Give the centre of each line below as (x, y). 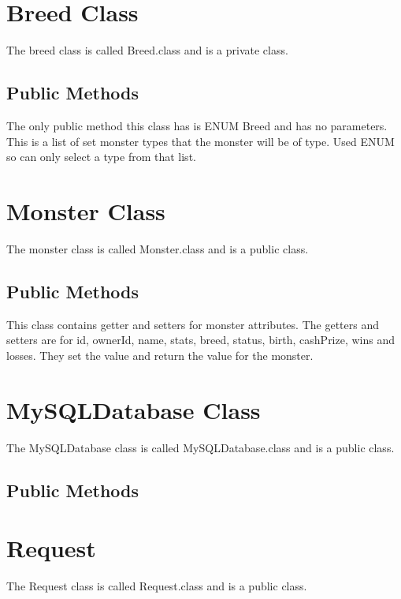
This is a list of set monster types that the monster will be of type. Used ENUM (200, 141)
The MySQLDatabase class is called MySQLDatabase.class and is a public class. (200, 447)
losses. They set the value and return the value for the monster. (160, 355)
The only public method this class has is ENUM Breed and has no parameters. (197, 125)
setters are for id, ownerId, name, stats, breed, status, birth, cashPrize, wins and (201, 340)
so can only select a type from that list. (101, 157)
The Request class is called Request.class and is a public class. (157, 586)
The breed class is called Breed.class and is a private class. (147, 50)
